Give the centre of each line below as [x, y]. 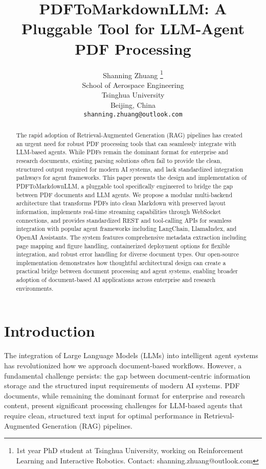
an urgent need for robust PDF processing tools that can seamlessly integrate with [126, 143]
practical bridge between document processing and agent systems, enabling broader [127, 271]
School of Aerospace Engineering [133, 85]
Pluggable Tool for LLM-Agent [133, 28]
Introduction [50, 331]
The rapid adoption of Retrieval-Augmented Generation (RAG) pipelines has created [129, 135]
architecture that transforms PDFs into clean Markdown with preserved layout [121, 203]
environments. [35, 288]
